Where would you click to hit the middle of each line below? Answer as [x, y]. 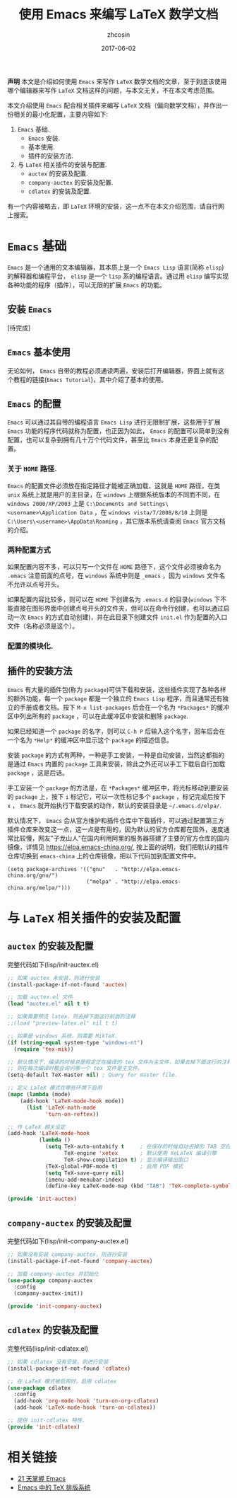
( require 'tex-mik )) [44, 1049]
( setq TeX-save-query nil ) [85, 1173]
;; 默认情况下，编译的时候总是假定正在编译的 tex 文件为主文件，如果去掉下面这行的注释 [120, 1062]
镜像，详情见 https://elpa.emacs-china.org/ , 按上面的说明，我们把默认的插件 [118, 847]
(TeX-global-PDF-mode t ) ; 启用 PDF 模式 [114, 1166]
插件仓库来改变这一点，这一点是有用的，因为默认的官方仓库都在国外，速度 [115, 829]
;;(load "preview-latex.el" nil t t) [63, 1023]
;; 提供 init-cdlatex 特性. [47, 1421]
